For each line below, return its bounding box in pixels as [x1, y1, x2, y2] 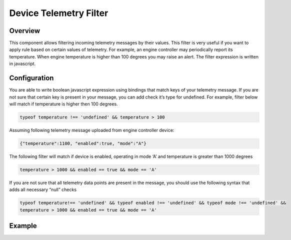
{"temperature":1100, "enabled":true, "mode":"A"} [19, 140, 147, 146]
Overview [9, 26, 40, 35]
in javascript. [9, 60, 36, 67]
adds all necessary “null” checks [9, 186, 77, 192]
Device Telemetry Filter [9, 7, 108, 18]
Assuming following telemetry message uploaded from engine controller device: [9, 127, 174, 133]
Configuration [9, 74, 54, 82]
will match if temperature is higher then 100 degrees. [9, 100, 118, 107]
